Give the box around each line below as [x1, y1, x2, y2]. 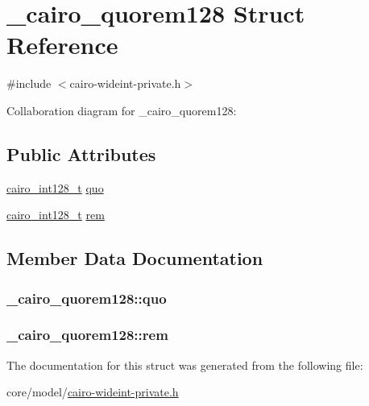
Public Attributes [6, 141, 156, 166]
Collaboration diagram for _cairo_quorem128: [6, 101, 237, 118]
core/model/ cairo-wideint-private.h [6, 383, 179, 400]
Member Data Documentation [6, 246, 263, 271]
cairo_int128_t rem [6, 206, 105, 223]
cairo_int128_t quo [6, 179, 104, 196]
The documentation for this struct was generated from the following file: [6, 356, 363, 373]
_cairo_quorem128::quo [6, 288, 167, 308]
